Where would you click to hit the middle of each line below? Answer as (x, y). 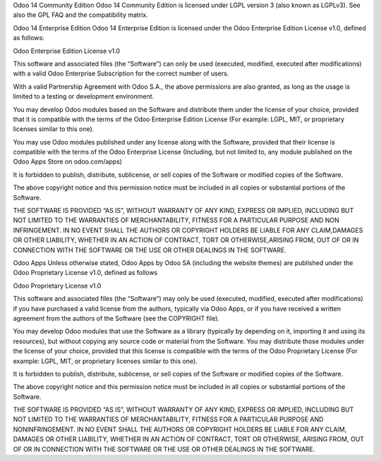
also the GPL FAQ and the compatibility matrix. (80, 15)
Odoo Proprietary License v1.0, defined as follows (85, 273)
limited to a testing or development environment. (84, 97)
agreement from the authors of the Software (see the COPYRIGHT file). (116, 318)
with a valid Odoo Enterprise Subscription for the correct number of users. (121, 73)
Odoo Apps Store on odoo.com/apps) (68, 161)
